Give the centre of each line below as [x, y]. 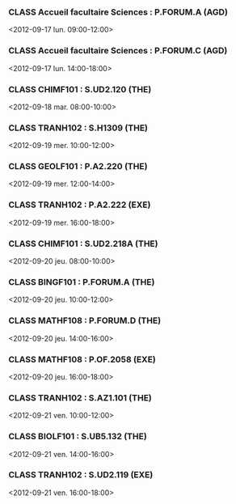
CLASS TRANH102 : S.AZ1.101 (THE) [80, 397]
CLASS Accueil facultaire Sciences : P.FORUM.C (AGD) [118, 51]
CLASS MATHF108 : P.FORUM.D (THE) [85, 320]
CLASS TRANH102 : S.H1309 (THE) [78, 128]
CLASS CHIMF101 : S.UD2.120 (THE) [80, 89]
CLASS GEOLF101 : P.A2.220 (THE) [78, 167]
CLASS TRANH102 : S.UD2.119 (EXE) [81, 475]
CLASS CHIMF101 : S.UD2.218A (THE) [83, 244]
